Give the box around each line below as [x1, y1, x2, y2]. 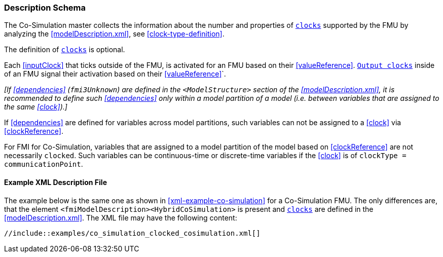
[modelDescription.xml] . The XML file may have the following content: [4, 213, 237, 222]
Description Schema [4, 3, 86, 13]
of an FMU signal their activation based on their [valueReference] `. [4, 69, 226, 79]
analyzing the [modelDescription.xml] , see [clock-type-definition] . [4, 29, 225, 39]
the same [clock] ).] [4, 102, 67, 112]
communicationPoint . [4, 160, 83, 169]
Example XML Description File [4, 177, 107, 187]
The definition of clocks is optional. [4, 45, 125, 54]
